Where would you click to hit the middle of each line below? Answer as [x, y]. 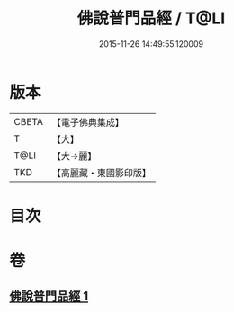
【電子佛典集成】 [88, 122]
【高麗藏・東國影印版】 [101, 173]
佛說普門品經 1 [49, 296]
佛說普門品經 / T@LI [151, 18]
